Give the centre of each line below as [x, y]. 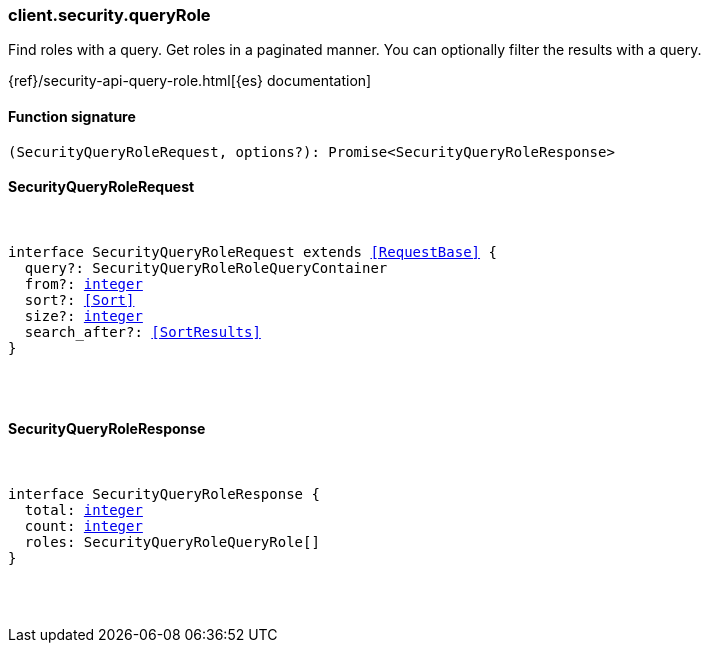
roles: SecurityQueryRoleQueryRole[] [172, 542]
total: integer [83, 510]
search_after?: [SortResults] [142, 331]
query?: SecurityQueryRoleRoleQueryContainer [206, 267]
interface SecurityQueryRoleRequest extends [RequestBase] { [252, 251]
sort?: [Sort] [79, 299]
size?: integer [83, 315]
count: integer [83, 526]
